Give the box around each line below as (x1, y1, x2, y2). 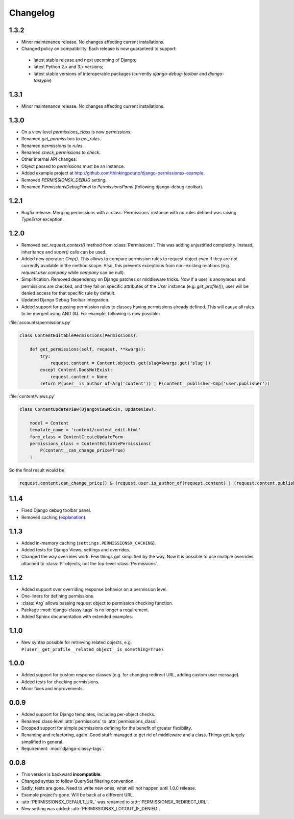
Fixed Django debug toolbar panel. (21, 507, 92, 513)
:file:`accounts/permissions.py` (9, 320, 72, 325)
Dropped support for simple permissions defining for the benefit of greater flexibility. (21, 725, 192, 731)
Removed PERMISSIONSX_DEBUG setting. (21, 177, 107, 183)
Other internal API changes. (21, 156, 77, 162)
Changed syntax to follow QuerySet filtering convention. (21, 778, 135, 784)
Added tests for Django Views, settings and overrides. (21, 547, 131, 553)
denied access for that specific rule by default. (21, 290, 116, 296)
